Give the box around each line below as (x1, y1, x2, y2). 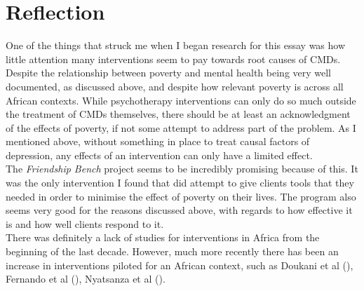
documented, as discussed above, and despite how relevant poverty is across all (6, 79, 344, 93)
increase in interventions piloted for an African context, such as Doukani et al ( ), (6, 257, 353, 272)
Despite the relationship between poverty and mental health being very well (6, 65, 332, 80)
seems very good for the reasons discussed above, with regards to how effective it (6, 203, 353, 217)
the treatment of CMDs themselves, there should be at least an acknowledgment (6, 107, 351, 121)
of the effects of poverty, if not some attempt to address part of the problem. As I (6, 120, 356, 135)
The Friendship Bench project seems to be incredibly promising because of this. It (6, 161, 358, 176)
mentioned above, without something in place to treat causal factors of (6, 134, 310, 149)
